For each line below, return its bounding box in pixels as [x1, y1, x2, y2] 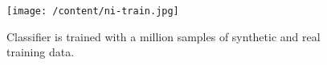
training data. [6, 44, 75, 60]
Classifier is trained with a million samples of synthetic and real [6, 28, 321, 44]
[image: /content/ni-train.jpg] [6, 6, 179, 17]
